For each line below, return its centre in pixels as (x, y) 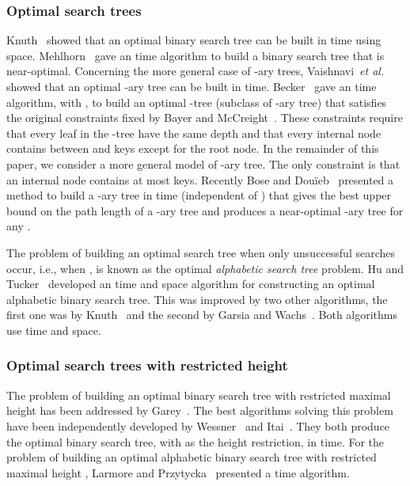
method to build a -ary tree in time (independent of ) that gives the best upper (199, 195)
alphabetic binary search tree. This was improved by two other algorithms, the (197, 299)
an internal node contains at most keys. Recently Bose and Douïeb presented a (200, 179)
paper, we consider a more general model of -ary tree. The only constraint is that (203, 163)
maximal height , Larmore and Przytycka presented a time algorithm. (178, 472)
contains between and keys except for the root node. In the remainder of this (193, 148)
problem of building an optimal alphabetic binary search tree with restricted (192, 457)
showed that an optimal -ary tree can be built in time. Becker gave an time (192, 86)
